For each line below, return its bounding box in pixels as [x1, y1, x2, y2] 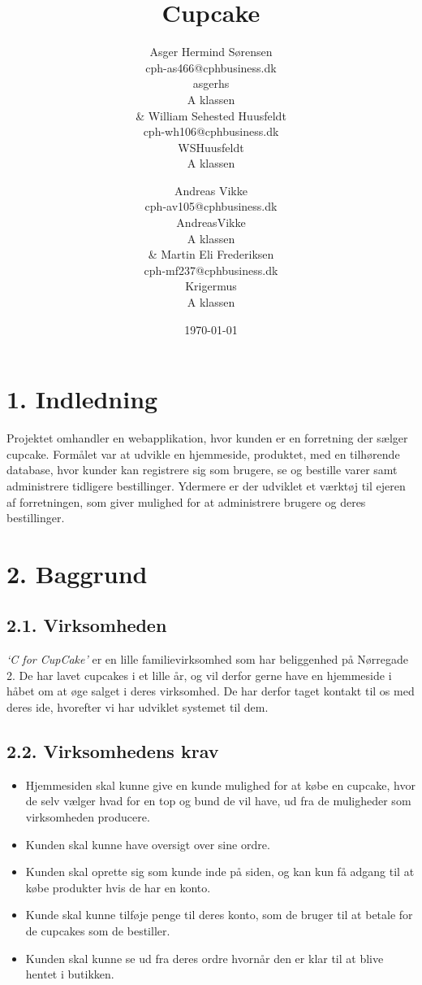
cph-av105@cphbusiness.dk [144, 198, 278, 215]
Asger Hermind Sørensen [149, 43, 273, 60]
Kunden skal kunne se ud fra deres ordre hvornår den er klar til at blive [25, 949, 384, 966]
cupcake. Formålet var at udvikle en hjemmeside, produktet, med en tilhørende [6, 445, 400, 462]
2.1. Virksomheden [6, 612, 167, 638]
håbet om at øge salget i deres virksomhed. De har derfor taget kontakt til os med [6, 682, 415, 700]
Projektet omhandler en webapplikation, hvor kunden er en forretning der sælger [6, 429, 408, 447]
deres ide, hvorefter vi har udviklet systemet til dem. [6, 699, 269, 716]
